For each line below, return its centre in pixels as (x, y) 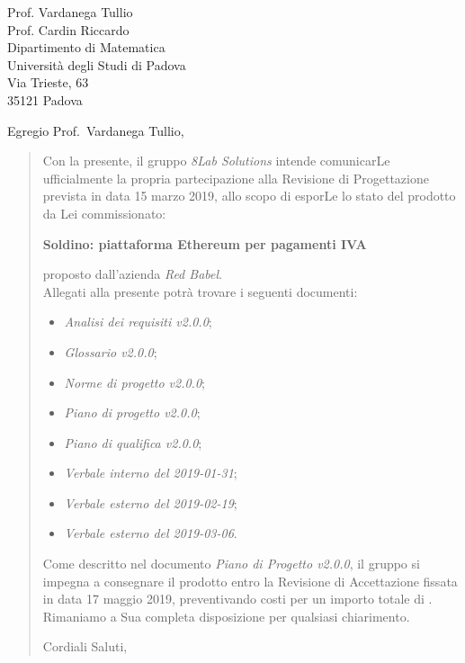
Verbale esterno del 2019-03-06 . (151, 533)
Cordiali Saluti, (85, 646)
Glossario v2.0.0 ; (111, 351)
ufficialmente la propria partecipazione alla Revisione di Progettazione (236, 178)
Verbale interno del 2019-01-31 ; (151, 473)
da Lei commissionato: (104, 213)
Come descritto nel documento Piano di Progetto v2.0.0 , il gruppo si (231, 564)
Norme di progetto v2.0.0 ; (134, 382)
